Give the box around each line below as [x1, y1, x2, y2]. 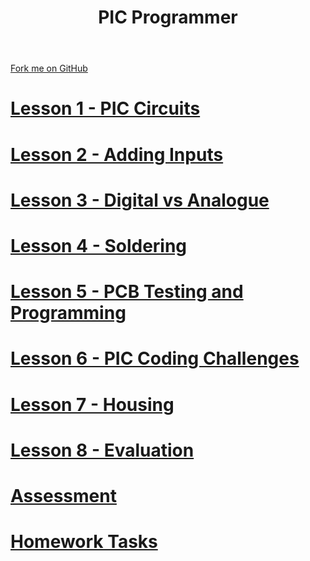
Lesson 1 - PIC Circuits [10, 97, 201, 120]
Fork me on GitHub [10, 62, 88, 75]
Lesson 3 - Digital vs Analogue [10, 189, 270, 211]
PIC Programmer [98, 6, 238, 29]
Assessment [10, 484, 117, 507]
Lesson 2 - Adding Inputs [10, 143, 224, 166]
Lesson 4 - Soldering [10, 234, 188, 257]
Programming [10, 302, 127, 325]
